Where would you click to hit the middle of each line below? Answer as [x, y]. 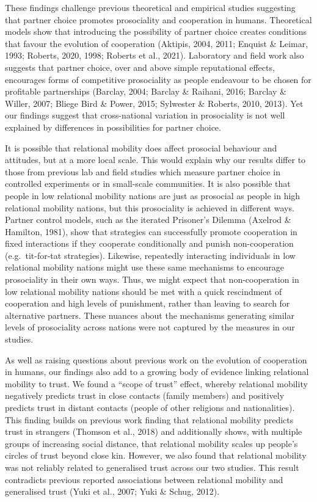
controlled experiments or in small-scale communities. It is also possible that [148, 184]
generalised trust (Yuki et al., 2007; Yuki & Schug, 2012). [112, 491]
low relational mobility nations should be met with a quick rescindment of [144, 291]
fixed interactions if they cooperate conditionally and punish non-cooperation [149, 243]
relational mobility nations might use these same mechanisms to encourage [145, 267]
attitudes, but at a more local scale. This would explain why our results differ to [155, 160]
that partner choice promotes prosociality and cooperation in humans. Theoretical [158, 19]
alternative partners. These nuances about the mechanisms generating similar [150, 315]
